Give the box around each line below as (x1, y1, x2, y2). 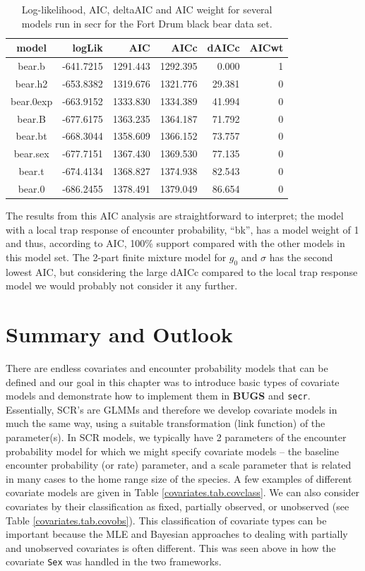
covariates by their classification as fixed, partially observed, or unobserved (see (6, 498, 349, 513)
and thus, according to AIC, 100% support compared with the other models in (6, 236, 345, 251)
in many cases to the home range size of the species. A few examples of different (6, 471, 352, 486)
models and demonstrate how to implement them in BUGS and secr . (6, 388, 311, 403)
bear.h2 (15, 76, 48, 90)
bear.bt (16, 128, 47, 143)
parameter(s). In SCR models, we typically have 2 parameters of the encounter (6, 429, 347, 444)
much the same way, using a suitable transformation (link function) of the (6, 416, 325, 431)
